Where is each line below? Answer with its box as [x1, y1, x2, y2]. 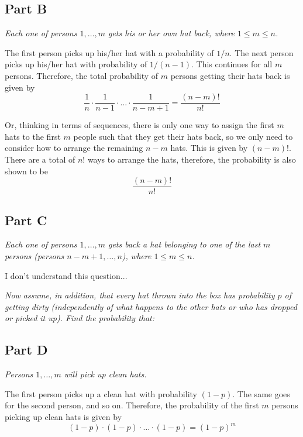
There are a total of [5, 153, 75, 166]
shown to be [5, 164, 48, 177]
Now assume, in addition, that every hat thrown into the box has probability [5, 289, 275, 301]
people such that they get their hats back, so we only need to [73, 130, 293, 142]
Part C [5, 211, 47, 229]
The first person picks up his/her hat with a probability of [5, 46, 214, 59]
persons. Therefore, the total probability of [5, 69, 159, 81]
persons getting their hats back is [170, 69, 290, 81]
